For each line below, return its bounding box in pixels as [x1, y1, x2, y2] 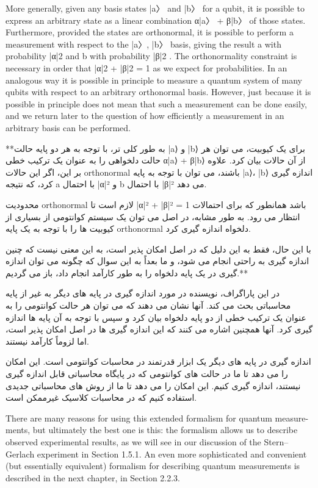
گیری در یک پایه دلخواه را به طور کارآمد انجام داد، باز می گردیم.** [5, 266, 248, 279]
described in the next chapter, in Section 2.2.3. [5, 471, 181, 484]
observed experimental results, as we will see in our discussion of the [5, 436, 261, 448]
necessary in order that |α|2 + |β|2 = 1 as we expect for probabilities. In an [5, 61, 287, 74]
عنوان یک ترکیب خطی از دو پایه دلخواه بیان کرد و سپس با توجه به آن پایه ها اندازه [5, 310, 306, 323]
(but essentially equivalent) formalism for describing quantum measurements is [5, 459, 300, 472]
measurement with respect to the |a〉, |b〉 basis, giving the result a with [5, 37, 281, 50]
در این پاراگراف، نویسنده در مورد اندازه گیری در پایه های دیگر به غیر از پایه [5, 287, 280, 300]
